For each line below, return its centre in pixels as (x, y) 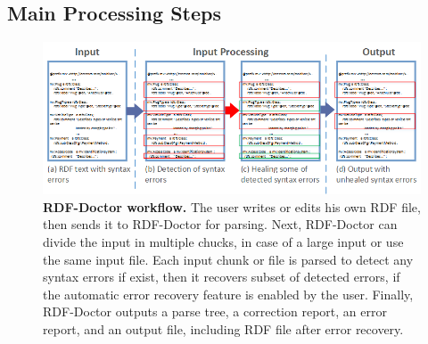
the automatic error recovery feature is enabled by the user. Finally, (228, 294)
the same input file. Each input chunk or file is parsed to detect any (228, 259)
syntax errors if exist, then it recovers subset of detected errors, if (222, 277)
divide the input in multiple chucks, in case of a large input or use (223, 241)
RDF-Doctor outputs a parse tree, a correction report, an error (215, 311)
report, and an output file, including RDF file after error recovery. (223, 328)
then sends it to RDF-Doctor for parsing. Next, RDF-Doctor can (220, 224)
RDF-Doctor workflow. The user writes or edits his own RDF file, (232, 206)
